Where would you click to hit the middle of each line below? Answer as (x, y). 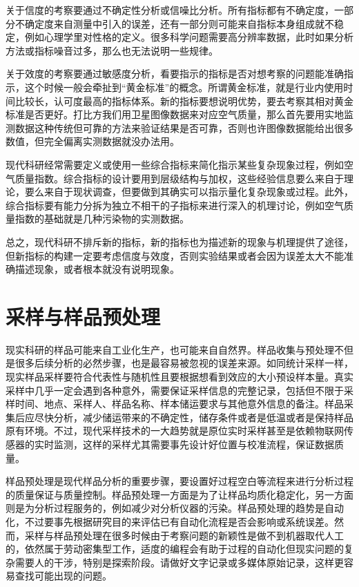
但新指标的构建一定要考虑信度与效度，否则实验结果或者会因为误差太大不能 (175, 255)
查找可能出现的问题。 (63, 576)
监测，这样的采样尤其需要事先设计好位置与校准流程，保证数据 (194, 444)
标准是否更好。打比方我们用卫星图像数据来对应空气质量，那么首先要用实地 (175, 114)
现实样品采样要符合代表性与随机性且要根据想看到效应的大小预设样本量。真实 (179, 376)
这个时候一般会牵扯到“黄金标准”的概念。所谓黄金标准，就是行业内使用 (184, 87)
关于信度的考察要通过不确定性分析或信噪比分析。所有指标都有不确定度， (170, 10)
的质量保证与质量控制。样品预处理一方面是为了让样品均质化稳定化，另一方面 (179, 494)
